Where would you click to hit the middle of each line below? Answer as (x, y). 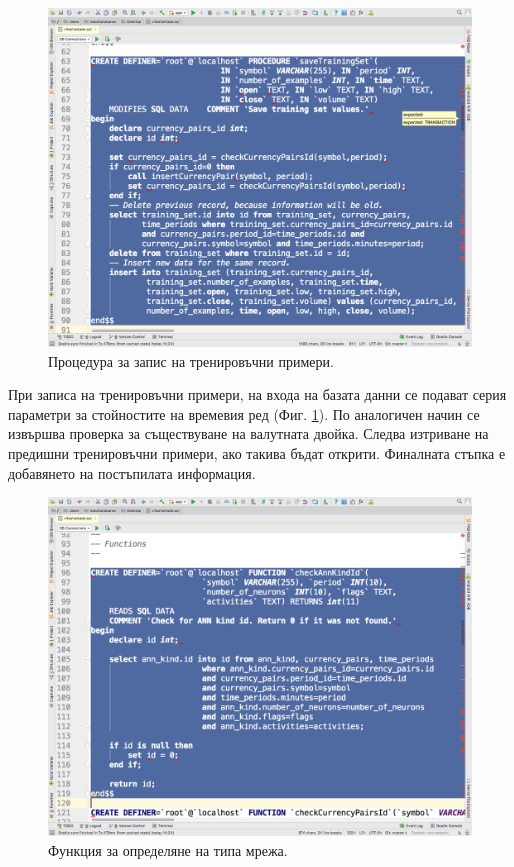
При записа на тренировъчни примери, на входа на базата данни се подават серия (257, 394)
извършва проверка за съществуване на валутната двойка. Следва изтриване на (248, 433)
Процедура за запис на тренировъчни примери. (191, 360)
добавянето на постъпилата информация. (132, 472)
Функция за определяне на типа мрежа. (168, 849)
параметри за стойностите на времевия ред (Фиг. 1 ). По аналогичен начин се (244, 413)
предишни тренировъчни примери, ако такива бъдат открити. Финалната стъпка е (257, 453)
